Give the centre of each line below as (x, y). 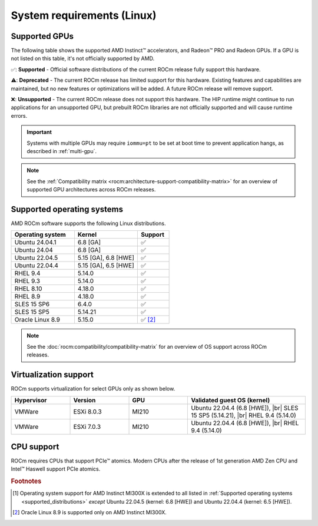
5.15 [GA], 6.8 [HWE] (106, 258)
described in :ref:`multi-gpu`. (62, 151)
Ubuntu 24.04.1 (35, 243)
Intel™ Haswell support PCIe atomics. (56, 469)
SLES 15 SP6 (32, 305)
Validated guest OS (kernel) (231, 400)
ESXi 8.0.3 (88, 411)
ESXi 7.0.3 (87, 426)
